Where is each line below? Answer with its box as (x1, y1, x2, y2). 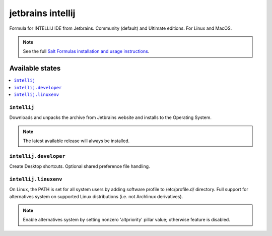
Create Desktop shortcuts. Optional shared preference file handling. (9, 163, 151, 169)
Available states (9, 64, 61, 73)
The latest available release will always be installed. (23, 138, 130, 144)
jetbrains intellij (9, 8, 76, 19)
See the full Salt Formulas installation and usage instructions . (23, 48, 150, 54)
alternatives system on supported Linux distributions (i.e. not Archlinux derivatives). (9, 193, 183, 199)
